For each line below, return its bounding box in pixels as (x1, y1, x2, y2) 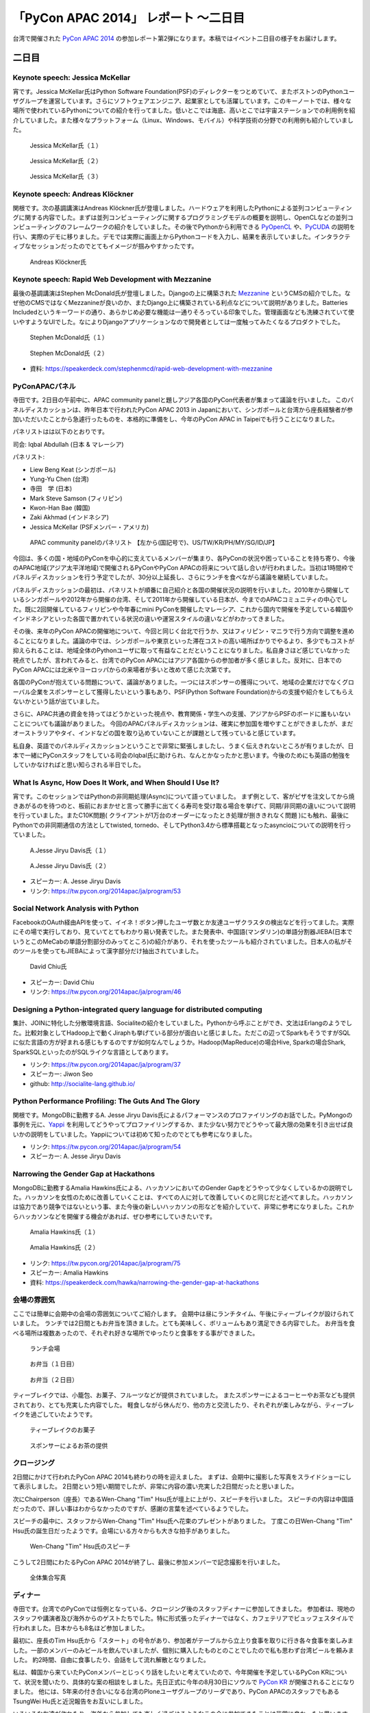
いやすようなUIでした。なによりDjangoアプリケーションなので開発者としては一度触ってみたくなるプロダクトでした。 (12, 317, 344, 325)
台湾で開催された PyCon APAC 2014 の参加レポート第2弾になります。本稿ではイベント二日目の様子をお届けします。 (12, 34, 341, 42)
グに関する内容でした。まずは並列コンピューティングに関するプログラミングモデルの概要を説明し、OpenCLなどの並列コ (12, 213, 354, 221)
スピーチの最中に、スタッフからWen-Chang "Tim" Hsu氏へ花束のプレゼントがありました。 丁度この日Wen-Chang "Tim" (12, 1517, 353, 1525)
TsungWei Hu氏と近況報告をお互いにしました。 (12, 1697, 147, 1705)
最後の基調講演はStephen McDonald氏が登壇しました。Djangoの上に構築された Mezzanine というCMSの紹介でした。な (12, 288, 351, 297)
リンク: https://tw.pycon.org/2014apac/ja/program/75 (29, 1259, 181, 1267)
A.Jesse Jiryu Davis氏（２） (29, 861, 110, 870)
